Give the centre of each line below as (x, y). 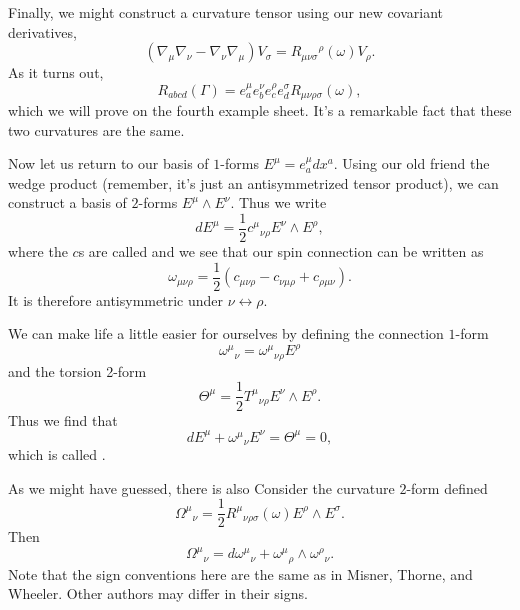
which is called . (57, 454)
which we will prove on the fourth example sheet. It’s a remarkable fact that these (260, 110)
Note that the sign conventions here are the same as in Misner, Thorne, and (240, 573)
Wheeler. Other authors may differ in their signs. (158, 593)
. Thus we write (278, 202)
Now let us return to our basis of (108, 163)
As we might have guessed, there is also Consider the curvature (201, 487)
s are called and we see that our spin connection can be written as (281, 251)
